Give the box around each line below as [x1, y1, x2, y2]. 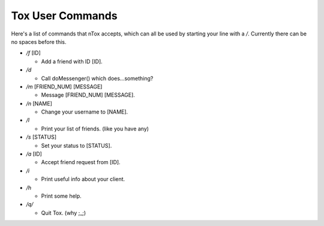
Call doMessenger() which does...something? [41, 75, 154, 82]
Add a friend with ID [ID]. [41, 58, 103, 65]
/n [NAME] [26, 100, 52, 107]
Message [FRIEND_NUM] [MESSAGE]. [41, 91, 135, 99]
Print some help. [41, 192, 82, 200]
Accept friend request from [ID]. [41, 159, 121, 166]
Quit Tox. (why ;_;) [41, 209, 86, 216]
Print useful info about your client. [41, 176, 125, 183]
